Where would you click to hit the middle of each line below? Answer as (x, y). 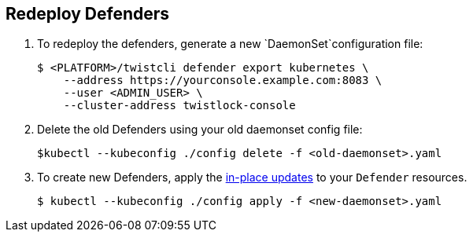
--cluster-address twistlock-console (179, 106)
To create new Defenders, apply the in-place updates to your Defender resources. (252, 178)
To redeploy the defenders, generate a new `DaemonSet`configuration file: (230, 44)
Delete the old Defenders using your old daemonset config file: (200, 130)
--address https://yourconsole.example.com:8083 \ (223, 81)
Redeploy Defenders (88, 14)
